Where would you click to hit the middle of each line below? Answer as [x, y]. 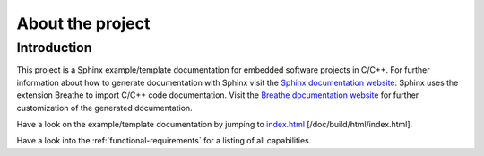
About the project [83, 23]
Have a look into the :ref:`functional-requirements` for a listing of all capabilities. [164, 141]
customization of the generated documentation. [104, 108]
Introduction [54, 48]
